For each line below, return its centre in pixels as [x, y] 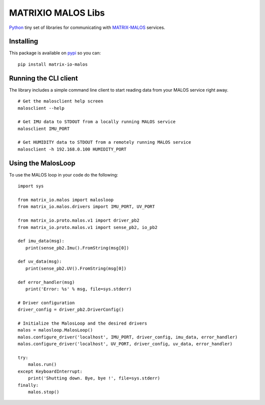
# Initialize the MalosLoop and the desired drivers [82, 323]
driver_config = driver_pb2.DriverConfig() [71, 310]
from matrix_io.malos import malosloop [66, 200]
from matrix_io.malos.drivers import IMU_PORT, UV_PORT [86, 207]
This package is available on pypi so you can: [55, 53]
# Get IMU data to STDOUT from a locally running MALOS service [97, 122]
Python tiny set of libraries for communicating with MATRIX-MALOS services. [87, 27]
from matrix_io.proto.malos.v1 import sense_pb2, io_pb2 [88, 227]
